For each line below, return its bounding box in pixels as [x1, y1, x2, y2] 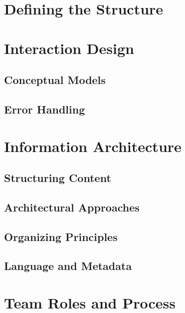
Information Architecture [4, 135, 182, 156]
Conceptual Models [4, 72, 106, 87]
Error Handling [4, 101, 85, 116]
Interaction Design [4, 37, 134, 58]
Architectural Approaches [4, 199, 140, 214]
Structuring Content [4, 170, 111, 185]
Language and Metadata [4, 258, 132, 273]
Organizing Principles [4, 228, 118, 244]
